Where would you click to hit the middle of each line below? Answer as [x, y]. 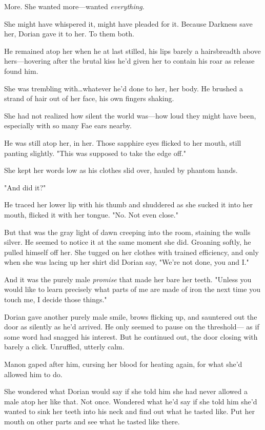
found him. [21, 71]
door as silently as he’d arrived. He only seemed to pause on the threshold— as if [132, 327]
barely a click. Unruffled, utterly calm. [64, 347]
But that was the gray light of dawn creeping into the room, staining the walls [127, 232]
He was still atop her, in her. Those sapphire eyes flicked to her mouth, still [123, 142]
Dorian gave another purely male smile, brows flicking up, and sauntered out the [131, 316]
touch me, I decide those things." [56, 299]
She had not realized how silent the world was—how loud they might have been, [130, 115]
